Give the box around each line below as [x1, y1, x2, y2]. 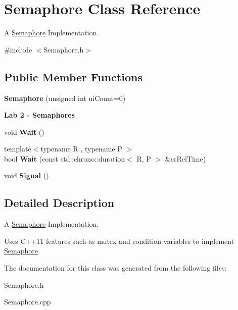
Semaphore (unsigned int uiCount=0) [4, 92, 126, 103]
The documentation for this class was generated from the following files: [4, 263, 227, 273]
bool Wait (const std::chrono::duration [4, 153, 125, 164]
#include [4, 44, 32, 55]
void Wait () [4, 126, 44, 137]
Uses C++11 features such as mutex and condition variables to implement [4, 235, 234, 246]
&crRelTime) [165, 153, 206, 164]
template [4, 143, 31, 154]
